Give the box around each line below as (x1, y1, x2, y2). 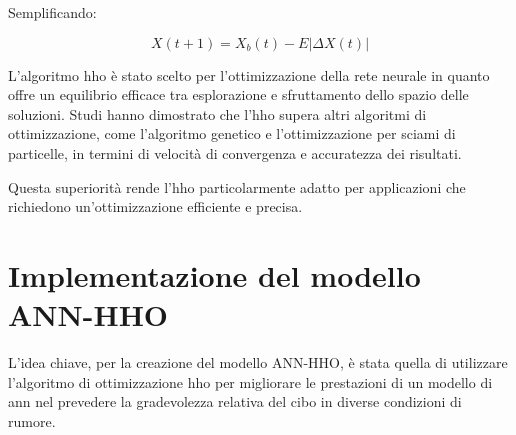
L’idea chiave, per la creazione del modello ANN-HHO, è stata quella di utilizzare (8, 352, 508, 373)
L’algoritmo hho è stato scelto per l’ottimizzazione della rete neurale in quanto (8, 64, 490, 85)
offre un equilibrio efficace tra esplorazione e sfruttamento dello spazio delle (8, 84, 469, 105)
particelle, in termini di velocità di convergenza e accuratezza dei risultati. (8, 142, 462, 163)
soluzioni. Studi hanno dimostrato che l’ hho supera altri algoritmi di (8, 103, 427, 124)
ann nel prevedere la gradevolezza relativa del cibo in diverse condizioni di (8, 391, 462, 412)
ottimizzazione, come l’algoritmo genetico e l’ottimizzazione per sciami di (8, 123, 456, 144)
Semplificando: (8, 2, 97, 22)
